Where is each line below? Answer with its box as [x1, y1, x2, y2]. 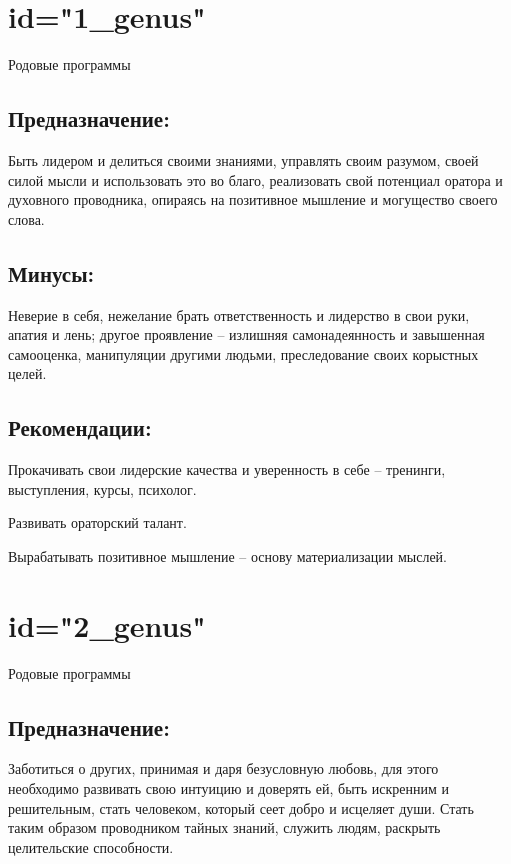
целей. [8, 363, 47, 384]
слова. [8, 208, 45, 229]
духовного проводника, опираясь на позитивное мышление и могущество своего [8, 189, 498, 210]
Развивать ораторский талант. [8, 512, 187, 533]
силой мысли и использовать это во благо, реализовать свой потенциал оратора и [8, 169, 503, 190]
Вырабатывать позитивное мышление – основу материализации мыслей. [8, 545, 447, 566]
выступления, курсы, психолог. [8, 478, 197, 499]
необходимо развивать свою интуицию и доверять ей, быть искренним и [8, 777, 449, 798]
